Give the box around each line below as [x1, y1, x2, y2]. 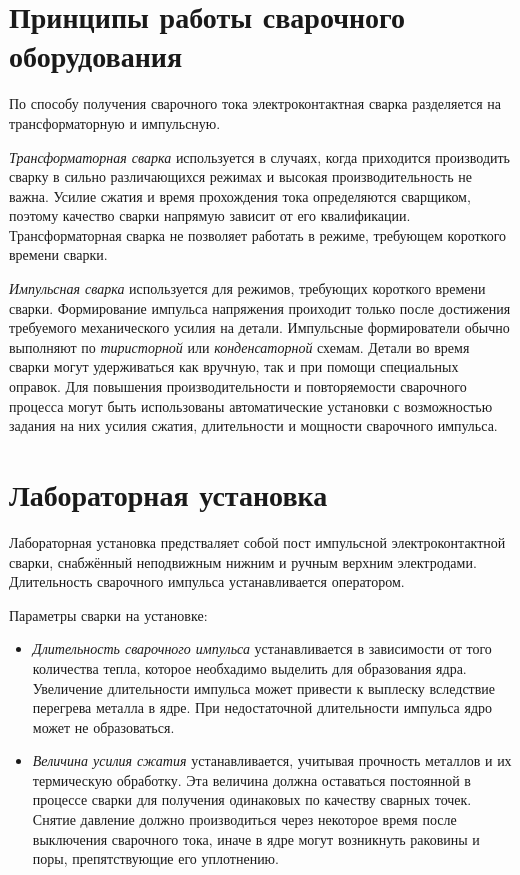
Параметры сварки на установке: [9, 604, 208, 625]
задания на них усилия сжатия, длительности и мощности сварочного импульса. [9, 415, 498, 436]
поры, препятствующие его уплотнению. [32, 848, 279, 869]
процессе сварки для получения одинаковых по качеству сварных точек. [32, 789, 472, 810]
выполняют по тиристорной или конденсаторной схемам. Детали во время [9, 336, 470, 357]
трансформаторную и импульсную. [9, 112, 221, 133]
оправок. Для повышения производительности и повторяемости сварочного [9, 376, 467, 397]
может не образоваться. [32, 716, 175, 737]
